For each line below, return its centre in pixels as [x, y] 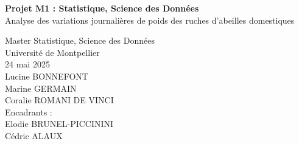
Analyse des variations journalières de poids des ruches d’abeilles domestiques [150, 20]
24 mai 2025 [27, 64]
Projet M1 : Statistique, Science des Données [102, 8]
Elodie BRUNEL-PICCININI [59, 124]
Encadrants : [29, 111]
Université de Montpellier [52, 52]
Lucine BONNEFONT [47, 76]
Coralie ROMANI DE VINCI [59, 100]
